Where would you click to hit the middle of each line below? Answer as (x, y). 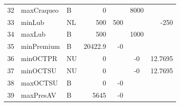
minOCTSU (39, 70)
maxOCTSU (40, 82)
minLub (33, 22)
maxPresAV (39, 95)
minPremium (40, 46)
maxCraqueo (40, 10)
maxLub (33, 34)
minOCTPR (39, 58)
